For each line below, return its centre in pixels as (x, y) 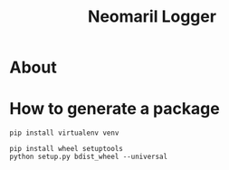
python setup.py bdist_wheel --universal (89, 157)
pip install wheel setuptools (67, 149)
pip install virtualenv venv (64, 133)
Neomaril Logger (152, 17)
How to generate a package (114, 109)
